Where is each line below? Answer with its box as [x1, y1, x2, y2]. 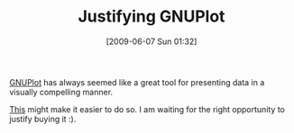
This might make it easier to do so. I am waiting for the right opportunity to [9, 103, 286, 114]
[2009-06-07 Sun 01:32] [106, 36, 198, 47]
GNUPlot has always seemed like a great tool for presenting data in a [9, 76, 265, 87]
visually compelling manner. [9, 86, 114, 97]
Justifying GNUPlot [78, 6, 225, 27]
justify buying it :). [9, 113, 77, 124]
